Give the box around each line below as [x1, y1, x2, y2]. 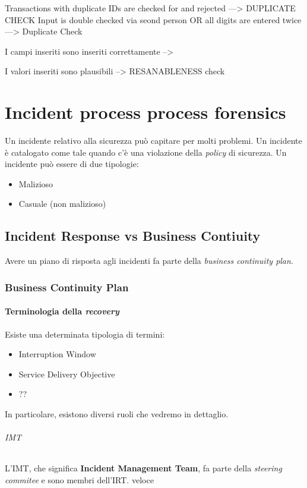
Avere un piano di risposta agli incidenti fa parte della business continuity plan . [5, 254, 293, 267]
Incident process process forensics [5, 100, 286, 124]
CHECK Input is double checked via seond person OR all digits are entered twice [5, 13, 302, 26]
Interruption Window [18, 348, 96, 360]
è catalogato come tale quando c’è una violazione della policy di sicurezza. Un [5, 146, 287, 158]
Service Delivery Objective [18, 367, 115, 380]
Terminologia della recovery [5, 305, 119, 317]
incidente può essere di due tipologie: [5, 158, 139, 170]
